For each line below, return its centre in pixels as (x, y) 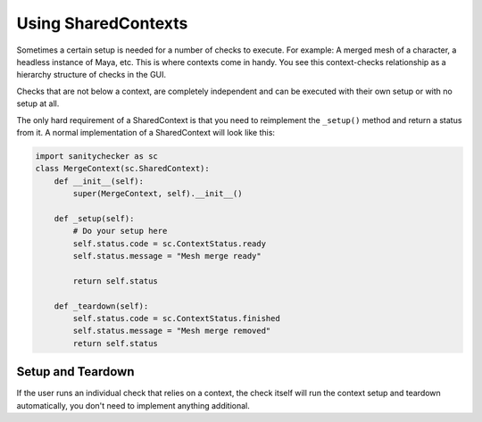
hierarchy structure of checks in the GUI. (91, 75)
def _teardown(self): (101, 306)
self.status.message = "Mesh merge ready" (167, 256)
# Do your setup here (120, 231)
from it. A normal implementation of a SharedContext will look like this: (146, 132)
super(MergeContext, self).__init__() (158, 194)
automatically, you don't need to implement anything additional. (133, 405)
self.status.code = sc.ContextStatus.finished (176, 318)
